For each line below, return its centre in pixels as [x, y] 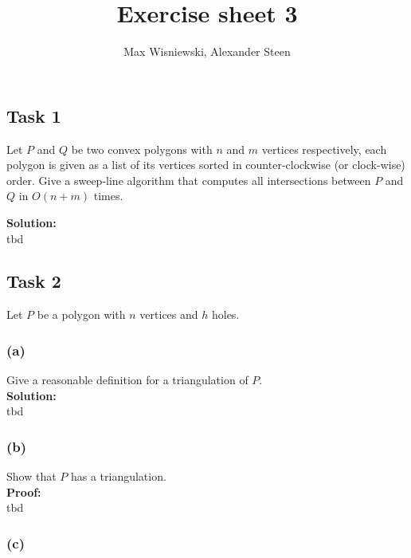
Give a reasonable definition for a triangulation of [127, 380]
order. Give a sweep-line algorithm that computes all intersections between [189, 180]
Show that [31, 476]
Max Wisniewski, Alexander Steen [207, 51]
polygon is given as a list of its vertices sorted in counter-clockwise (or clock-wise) [206, 165]
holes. [225, 314]
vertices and [169, 314]
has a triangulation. [118, 476]
